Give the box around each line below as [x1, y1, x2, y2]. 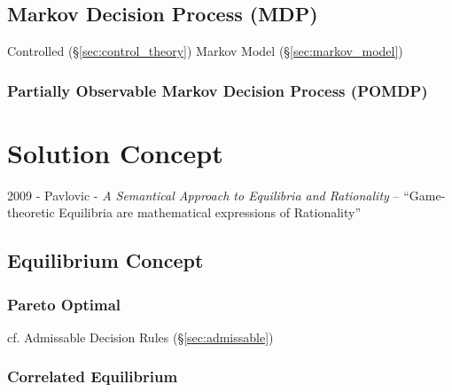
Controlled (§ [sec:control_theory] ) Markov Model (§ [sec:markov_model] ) [7, 42, 403, 60]
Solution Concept [7, 134, 223, 170]
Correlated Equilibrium [7, 365, 178, 388]
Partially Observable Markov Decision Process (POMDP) [7, 79, 428, 101]
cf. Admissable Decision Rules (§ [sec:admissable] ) [7, 327, 274, 346]
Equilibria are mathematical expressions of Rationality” [58, 203, 362, 222]
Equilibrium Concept [7, 247, 204, 274]
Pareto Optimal [7, 293, 121, 315]
